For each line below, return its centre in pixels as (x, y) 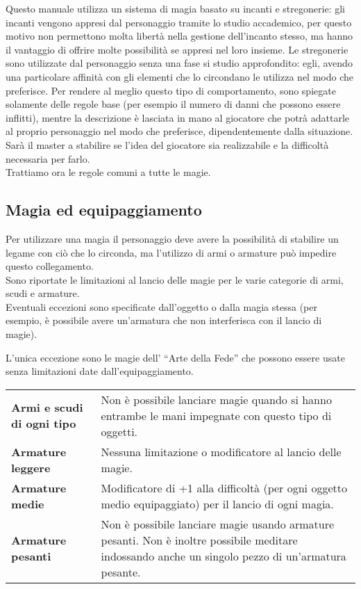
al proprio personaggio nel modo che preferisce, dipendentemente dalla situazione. (179, 131)
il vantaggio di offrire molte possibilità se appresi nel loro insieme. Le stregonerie (177, 49)
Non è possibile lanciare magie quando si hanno (216, 399)
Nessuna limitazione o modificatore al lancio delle (221, 451)
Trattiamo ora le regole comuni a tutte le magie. (108, 172)
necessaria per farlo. (48, 158)
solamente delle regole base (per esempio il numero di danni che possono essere (173, 104)
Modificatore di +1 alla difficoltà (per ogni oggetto (224, 487)
